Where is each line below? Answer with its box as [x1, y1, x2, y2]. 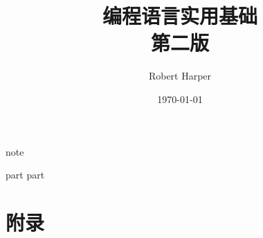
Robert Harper [148, 68, 212, 83]
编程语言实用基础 [102, 1, 257, 30]
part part [6, 167, 45, 182]
